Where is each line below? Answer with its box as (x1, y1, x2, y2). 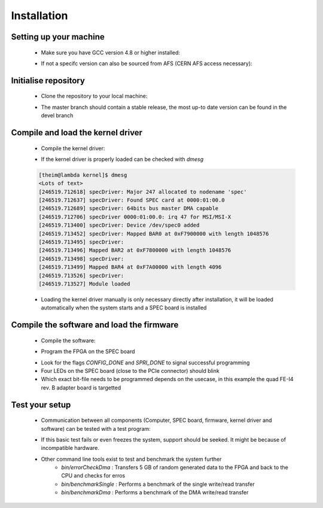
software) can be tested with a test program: (41, 425, 151, 432)
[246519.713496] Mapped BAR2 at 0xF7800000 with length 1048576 (38, 247, 231, 254)
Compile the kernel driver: (41, 144, 105, 152)
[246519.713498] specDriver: (38, 255, 124, 262)
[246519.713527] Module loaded (38, 281, 131, 287)
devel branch (41, 112, 74, 119)
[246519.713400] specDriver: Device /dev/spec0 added (38, 222, 200, 229)
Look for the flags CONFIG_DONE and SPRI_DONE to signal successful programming (41, 359, 250, 366)
